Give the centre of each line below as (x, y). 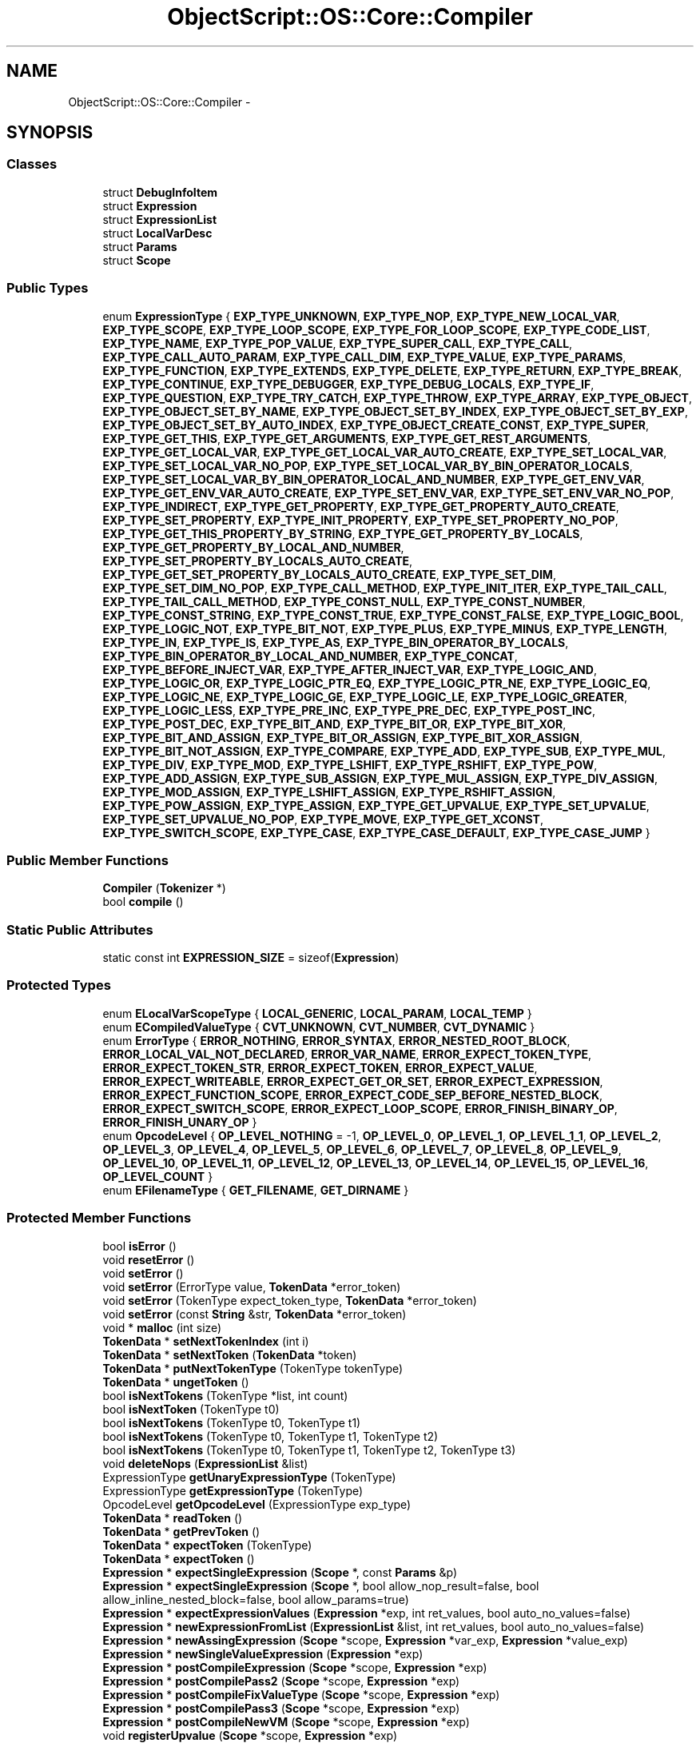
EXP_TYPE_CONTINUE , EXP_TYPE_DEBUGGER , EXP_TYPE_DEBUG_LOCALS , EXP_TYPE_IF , (348, 384)
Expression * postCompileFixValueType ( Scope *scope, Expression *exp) (301, 1694)
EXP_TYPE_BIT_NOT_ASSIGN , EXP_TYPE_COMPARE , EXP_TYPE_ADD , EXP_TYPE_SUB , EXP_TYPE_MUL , (384, 751)
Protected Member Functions (99, 1218)
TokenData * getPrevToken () (181, 1531)
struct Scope (137, 260)
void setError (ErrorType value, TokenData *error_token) (252, 1286)
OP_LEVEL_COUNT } (158, 1176)
